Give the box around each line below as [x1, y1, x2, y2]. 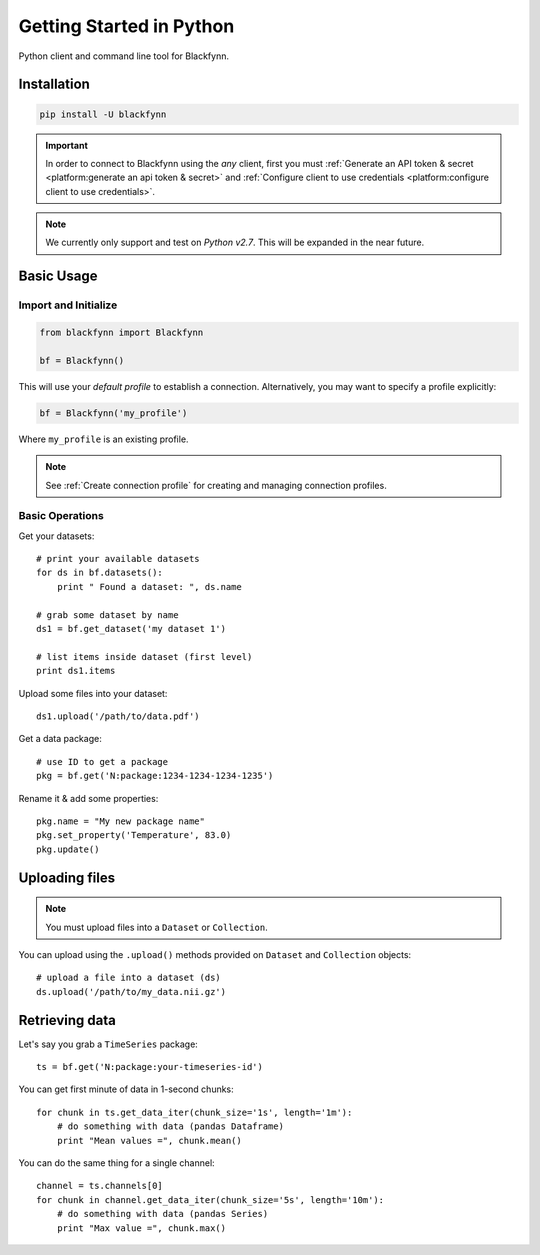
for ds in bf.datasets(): [36, 567, 164, 579]
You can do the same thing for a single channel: [18, 1156, 215, 1169]
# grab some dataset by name [36, 609, 179, 620]
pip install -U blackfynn [39, 108, 167, 120]
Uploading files [18, 869, 116, 886]
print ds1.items [36, 665, 116, 677]
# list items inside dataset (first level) [36, 651, 253, 662]
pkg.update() [36, 843, 100, 855]
